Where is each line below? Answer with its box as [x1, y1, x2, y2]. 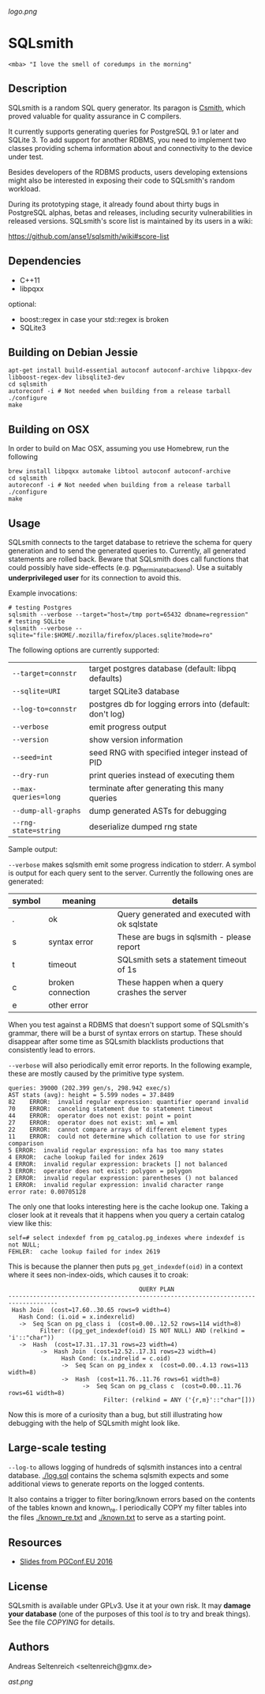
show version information [89, 734, 184, 745]
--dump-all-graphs [12, 806, 81, 815]
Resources [8, 1536, 62, 1549]
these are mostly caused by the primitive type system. [8, 1068, 185, 1078]
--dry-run [12, 770, 49, 780]
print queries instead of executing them [89, 769, 235, 781]
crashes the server [117, 986, 187, 997]
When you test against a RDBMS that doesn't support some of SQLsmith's [8, 1019, 249, 1029]
